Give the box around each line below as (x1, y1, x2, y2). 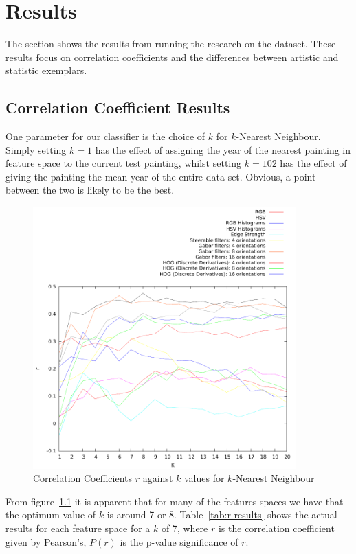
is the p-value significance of (120, 534, 238, 549)
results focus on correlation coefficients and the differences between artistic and (5, 49, 339, 64)
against (142, 471, 173, 485)
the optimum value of (5, 507, 96, 522)
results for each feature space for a (5, 521, 151, 535)
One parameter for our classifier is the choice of (5, 129, 205, 143)
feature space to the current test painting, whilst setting (5, 156, 242, 170)
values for (183, 471, 225, 485)
